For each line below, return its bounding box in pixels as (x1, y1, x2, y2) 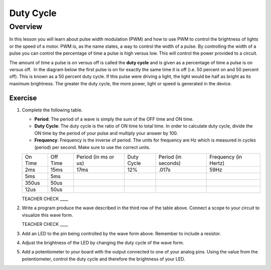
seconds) (158, 160, 181, 167)
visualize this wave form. (22, 212, 73, 218)
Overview (9, 22, 43, 31)
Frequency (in (209, 153, 242, 160)
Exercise (9, 93, 37, 102)
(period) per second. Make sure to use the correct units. (34, 144, 151, 150)
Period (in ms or (76, 153, 114, 160)
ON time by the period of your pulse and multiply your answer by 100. (34, 130, 178, 136)
